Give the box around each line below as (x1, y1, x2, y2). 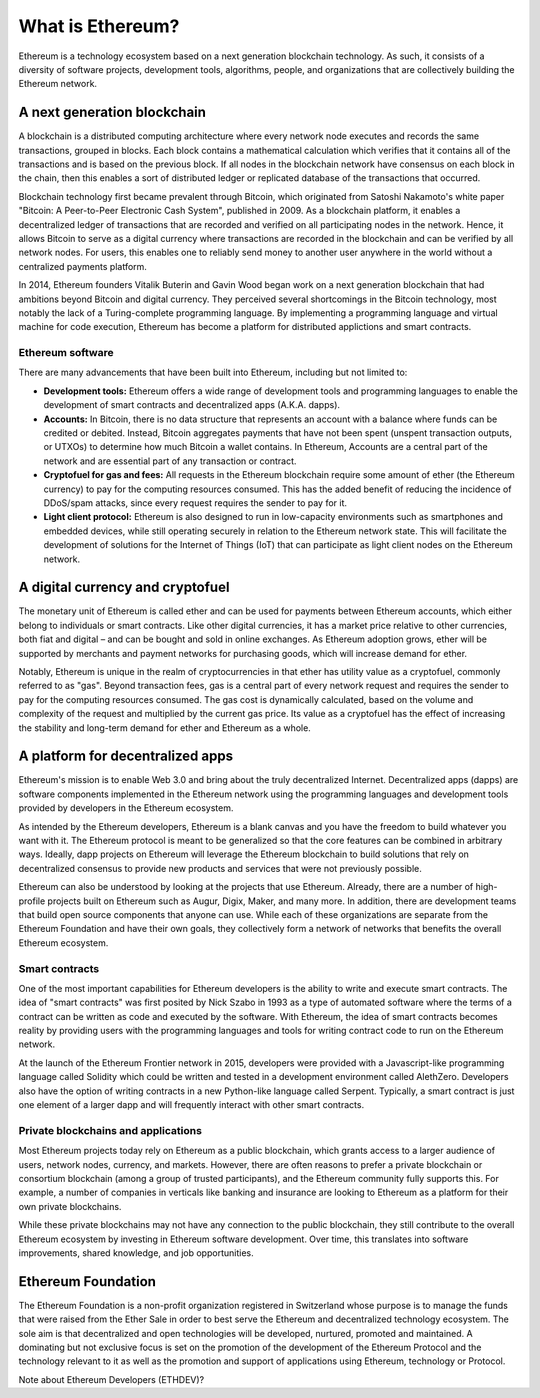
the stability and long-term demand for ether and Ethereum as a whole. (18, 721, 312, 734)
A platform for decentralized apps (18, 748, 234, 765)
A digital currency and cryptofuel (18, 579, 230, 596)
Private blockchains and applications (18, 1123, 202, 1137)
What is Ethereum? (18, 15, 180, 37)
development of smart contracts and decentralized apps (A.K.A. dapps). (43, 399, 340, 411)
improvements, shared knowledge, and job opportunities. (18, 1246, 254, 1259)
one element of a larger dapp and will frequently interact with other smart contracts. (18, 1099, 365, 1111)
